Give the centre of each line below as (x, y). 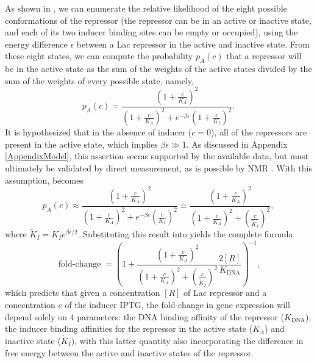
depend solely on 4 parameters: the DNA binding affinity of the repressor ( (145, 316)
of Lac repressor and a (225, 293)
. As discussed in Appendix (237, 144)
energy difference (36, 44)
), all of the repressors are (259, 132)
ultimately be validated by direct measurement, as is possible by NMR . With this (158, 168)
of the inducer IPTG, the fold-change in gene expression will (177, 304)
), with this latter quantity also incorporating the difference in (187, 340)
